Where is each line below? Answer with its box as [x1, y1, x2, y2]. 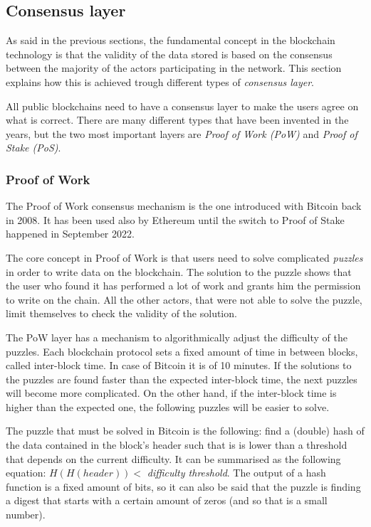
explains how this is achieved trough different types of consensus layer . [6, 74, 314, 89]
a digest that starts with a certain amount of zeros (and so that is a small [6, 493, 328, 508]
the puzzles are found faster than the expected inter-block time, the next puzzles [6, 371, 357, 386]
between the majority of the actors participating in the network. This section [6, 60, 342, 75]
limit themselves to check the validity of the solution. [6, 306, 237, 321]
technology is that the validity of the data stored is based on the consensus [6, 46, 333, 61]
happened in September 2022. [6, 226, 135, 241]
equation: [6, 465, 46, 480]
